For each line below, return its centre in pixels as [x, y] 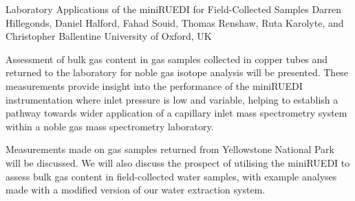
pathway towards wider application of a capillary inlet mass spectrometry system [176, 113]
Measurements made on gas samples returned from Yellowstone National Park [170, 149]
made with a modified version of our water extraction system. [136, 190]
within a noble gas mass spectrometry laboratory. [110, 126]
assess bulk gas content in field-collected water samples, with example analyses [171, 176]
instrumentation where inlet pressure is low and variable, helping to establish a [172, 99]
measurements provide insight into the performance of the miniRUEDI [154, 85]
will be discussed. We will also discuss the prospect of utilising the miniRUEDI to [178, 162]
